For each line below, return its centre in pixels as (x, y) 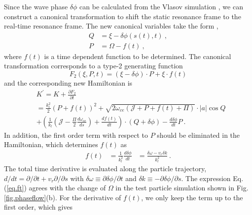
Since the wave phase (36, 6)
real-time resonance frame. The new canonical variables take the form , (111, 26)
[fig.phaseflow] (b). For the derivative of (63, 197)
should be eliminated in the (198, 135)
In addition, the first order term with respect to (76, 135)
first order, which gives (38, 207)
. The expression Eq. (212, 178)
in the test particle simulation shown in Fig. (182, 188)
